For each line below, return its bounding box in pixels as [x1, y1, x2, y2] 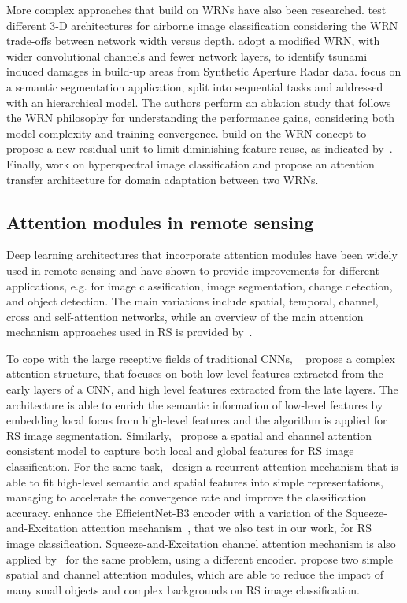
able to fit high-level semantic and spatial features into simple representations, [6, 473, 383, 490]
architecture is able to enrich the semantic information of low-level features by [6, 396, 383, 412]
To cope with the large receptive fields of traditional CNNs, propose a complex [6, 350, 395, 366]
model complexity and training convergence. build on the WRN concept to [6, 124, 367, 141]
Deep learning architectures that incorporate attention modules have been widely [6, 246, 398, 263]
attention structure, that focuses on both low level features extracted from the [6, 365, 383, 382]
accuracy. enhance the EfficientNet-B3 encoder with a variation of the [6, 504, 342, 520]
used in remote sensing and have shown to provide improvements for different [6, 261, 379, 278]
